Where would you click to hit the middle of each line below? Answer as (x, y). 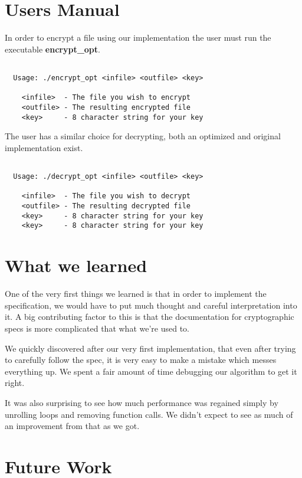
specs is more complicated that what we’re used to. (97, 328)
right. (15, 383)
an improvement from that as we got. (72, 426)
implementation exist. (44, 147)
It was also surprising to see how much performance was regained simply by (142, 402)
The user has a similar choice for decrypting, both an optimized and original (143, 136)
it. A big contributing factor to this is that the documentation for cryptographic (150, 317)
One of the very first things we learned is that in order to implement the (136, 294)
